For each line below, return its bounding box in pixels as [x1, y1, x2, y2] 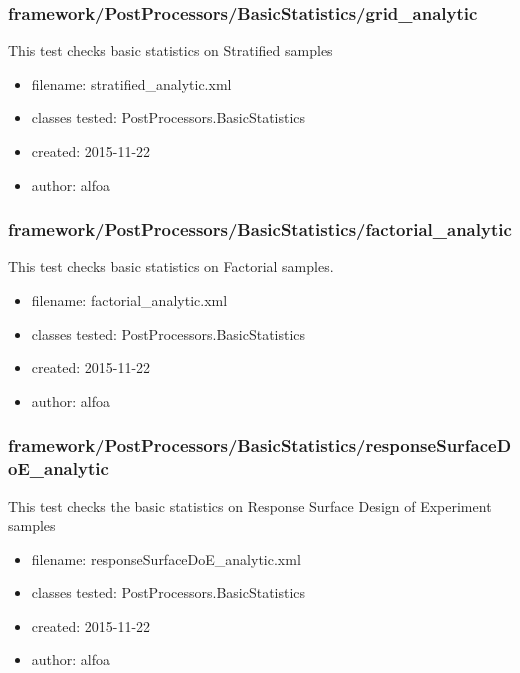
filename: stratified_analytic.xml [31, 73, 232, 94]
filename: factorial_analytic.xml [31, 290, 228, 310]
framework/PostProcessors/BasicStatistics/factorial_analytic [8, 217, 512, 242]
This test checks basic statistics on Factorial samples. [8, 256, 334, 277]
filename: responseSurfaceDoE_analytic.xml [31, 548, 301, 569]
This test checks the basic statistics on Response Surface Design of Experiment [8, 495, 492, 516]
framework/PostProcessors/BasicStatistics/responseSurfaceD [8, 433, 512, 458]
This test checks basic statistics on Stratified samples [8, 40, 333, 61]
